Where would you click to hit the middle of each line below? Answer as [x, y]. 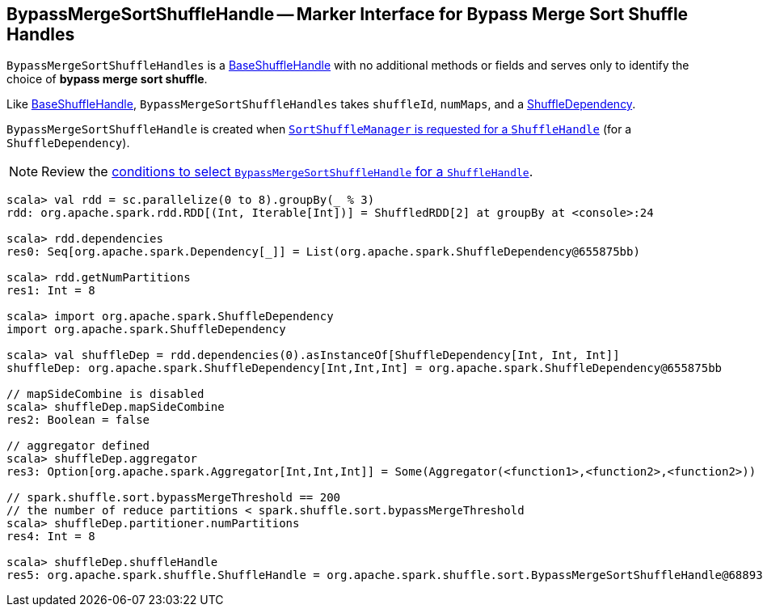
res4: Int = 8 [51, 537]
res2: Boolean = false [78, 420]
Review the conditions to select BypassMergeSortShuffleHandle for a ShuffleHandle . [287, 172]
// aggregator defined [78, 446]
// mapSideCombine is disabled [105, 394]
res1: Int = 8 [51, 291]
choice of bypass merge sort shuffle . [107, 79]
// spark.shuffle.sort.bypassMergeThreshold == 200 [174, 498]
